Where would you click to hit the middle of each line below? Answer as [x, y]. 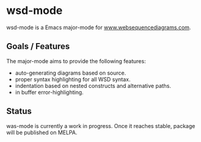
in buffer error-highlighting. [49, 92]
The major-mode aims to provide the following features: [76, 61]
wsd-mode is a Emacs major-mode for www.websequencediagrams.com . [99, 27]
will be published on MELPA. [42, 132]
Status [19, 111]
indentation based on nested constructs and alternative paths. [93, 86]
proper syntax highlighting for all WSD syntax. [73, 79]
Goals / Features [38, 46]
